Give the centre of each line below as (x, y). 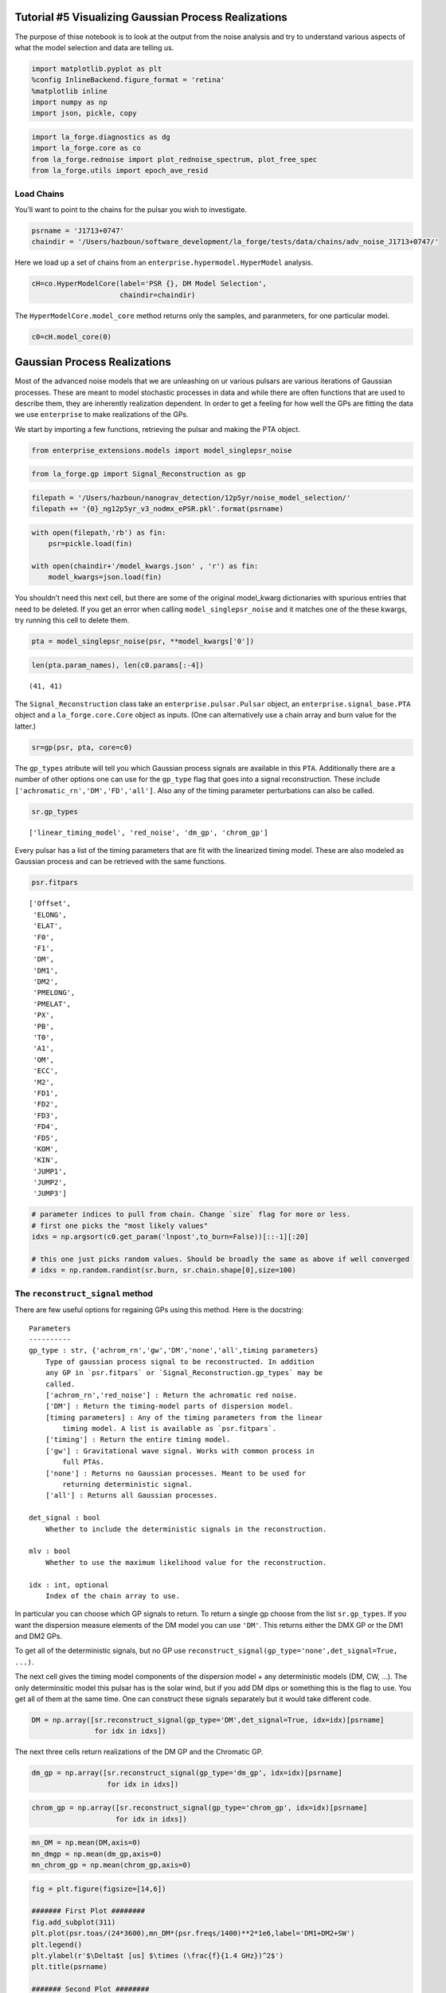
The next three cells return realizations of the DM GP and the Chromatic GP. (139, 1752)
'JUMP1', (50, 1171)
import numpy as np (69, 102)
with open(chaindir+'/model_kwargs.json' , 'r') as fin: (145, 566)
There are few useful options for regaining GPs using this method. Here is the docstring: (159, 1310)
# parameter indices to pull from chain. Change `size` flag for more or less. (191, 1215)
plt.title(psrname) (69, 1967)
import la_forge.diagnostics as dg (101, 137)
